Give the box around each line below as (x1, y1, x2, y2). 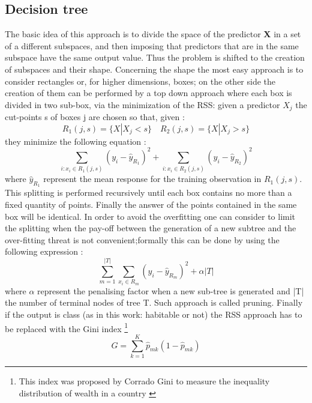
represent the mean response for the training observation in (43, 172, 262, 185)
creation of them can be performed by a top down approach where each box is (5, 86, 292, 99)
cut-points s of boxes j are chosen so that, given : (5, 111, 185, 123)
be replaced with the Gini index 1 (5, 320, 128, 335)
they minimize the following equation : (5, 135, 146, 147)
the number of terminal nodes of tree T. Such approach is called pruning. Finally (5, 296, 303, 309)
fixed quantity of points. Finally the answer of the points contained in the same (5, 198, 297, 211)
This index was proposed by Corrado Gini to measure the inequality (19, 374, 270, 387)
